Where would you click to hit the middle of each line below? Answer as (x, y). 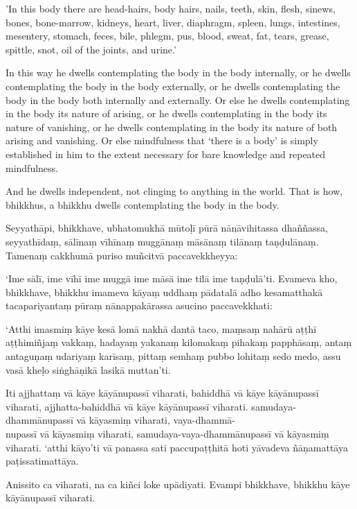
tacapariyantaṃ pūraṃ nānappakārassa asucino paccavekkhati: (139, 305)
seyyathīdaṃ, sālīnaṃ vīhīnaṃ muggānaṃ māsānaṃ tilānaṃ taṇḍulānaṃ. (162, 241)
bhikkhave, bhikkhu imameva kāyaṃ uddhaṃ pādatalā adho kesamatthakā (164, 292)
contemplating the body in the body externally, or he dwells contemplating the (173, 86)
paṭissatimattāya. (42, 461)
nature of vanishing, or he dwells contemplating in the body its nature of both (172, 127)
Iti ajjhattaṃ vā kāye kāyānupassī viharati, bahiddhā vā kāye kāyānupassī (162, 393)
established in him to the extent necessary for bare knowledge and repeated (166, 154)
